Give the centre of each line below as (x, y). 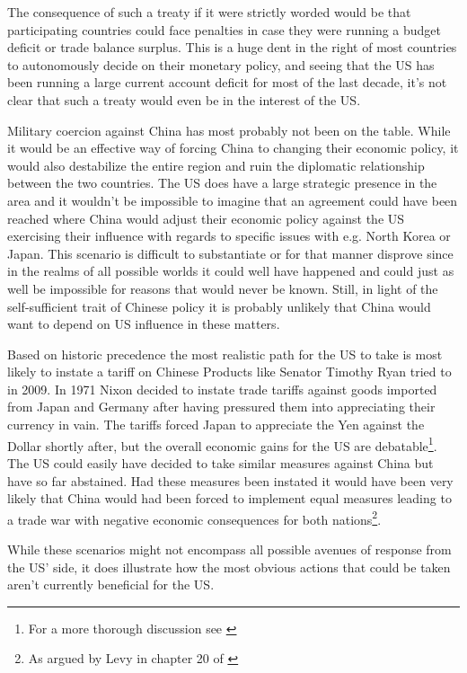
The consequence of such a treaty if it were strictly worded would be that (209, 12)
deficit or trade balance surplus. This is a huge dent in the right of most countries (232, 47)
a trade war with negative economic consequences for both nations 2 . (194, 518)
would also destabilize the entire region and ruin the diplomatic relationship (216, 165)
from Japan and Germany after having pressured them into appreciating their (221, 407)
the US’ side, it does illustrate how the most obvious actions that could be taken (229, 567)
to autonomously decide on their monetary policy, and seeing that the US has (221, 64)
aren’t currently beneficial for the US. (111, 584)
